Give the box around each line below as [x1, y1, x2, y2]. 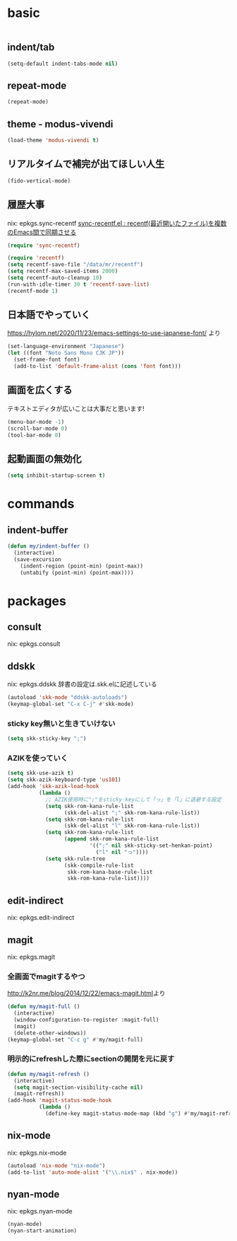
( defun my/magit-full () [7, 1003, 80, 1010]
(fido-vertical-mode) [7, 177, 71, 185]
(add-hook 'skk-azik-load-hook [7, 783, 99, 790]
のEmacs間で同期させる [7, 228, 76, 236]
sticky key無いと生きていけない [7, 718, 116, 728]
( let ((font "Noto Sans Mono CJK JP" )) [7, 350, 125, 357]
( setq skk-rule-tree [44, 855, 106, 862]
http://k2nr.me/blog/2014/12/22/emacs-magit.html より [7, 989, 166, 998]
